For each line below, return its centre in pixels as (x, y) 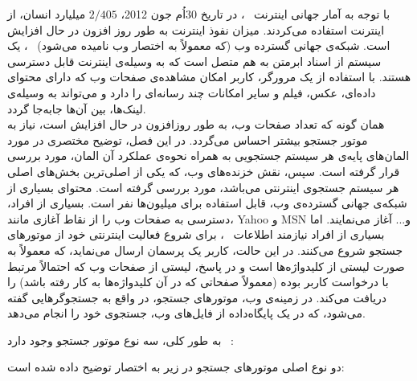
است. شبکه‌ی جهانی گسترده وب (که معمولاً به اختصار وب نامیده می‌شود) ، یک (199, 45)
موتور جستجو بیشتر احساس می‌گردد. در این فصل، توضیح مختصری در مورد (188, 139)
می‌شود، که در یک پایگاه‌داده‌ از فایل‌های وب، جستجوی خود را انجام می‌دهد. (186, 313)
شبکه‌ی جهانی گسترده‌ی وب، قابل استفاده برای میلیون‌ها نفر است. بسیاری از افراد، (207, 203)
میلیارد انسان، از (47, 14)
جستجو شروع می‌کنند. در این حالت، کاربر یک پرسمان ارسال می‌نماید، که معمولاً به (205, 250)
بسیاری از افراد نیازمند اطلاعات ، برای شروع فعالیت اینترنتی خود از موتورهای (196, 234)
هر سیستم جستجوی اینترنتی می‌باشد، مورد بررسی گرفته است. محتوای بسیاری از (203, 187)
